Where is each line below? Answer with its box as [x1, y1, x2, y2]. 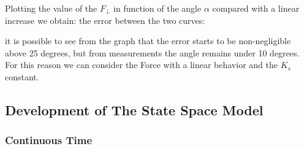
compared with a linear [212, 2, 300, 14]
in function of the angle [113, 2, 202, 14]
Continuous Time [5, 132, 92, 148]
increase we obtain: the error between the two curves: [5, 13, 205, 26]
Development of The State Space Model [5, 100, 264, 119]
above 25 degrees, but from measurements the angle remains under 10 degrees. [5, 46, 300, 59]
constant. [5, 70, 39, 83]
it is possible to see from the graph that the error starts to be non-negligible [5, 34, 291, 47]
